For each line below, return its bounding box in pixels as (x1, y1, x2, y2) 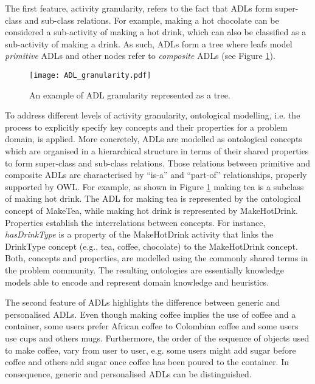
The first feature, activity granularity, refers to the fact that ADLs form (5, 2, 272, 14)
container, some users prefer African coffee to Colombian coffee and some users (5, 320, 299, 332)
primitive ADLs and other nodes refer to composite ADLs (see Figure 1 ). (5, 49, 275, 62)
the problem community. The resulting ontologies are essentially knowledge (5, 263, 284, 276)
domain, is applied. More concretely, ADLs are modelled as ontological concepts (5, 132, 302, 145)
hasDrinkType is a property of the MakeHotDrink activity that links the (5, 228, 274, 241)
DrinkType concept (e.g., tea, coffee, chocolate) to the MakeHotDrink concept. (5, 239, 298, 252)
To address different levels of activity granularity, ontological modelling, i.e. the (5, 109, 300, 122)
